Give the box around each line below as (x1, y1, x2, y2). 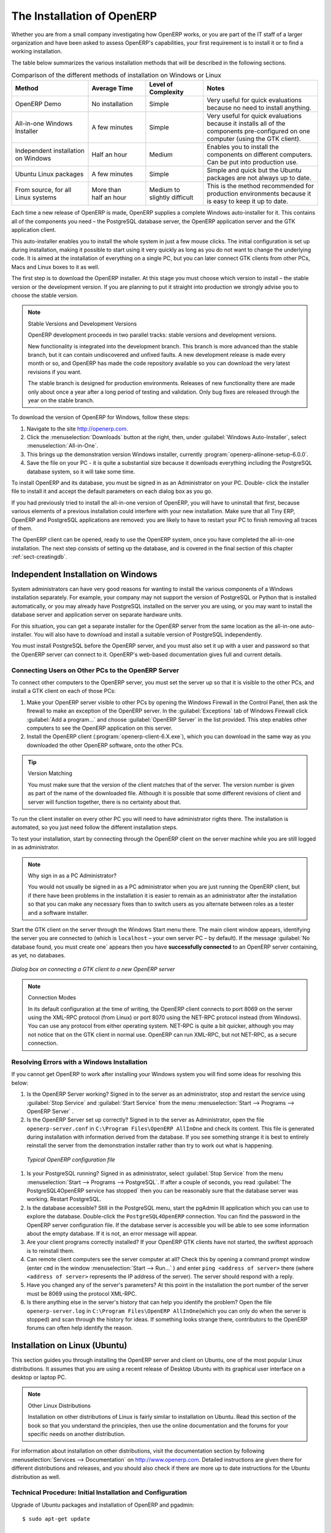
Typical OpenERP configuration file (26, 1156, 116, 1163)
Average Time (91, 84, 134, 93)
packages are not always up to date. (206, 174, 312, 182)
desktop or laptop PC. (11, 1374, 67, 1381)
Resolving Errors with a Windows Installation (11, 1058, 148, 1066)
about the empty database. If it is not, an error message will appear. (26, 1230, 198, 1237)
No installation (91, 100, 133, 109)
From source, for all (15, 186, 72, 194)
